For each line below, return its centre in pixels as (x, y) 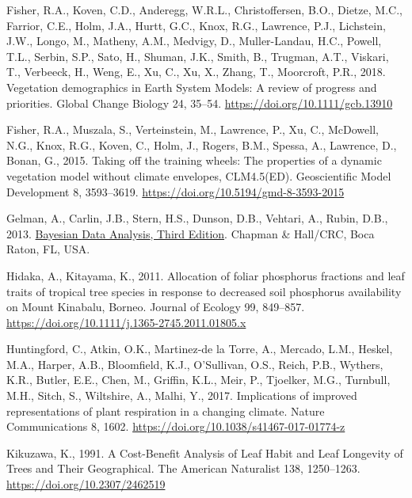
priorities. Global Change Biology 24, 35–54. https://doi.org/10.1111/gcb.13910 (200, 103)
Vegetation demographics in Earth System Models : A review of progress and (192, 87)
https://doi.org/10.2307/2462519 (86, 484)
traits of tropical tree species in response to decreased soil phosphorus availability (204, 291)
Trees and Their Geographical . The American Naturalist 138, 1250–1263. (183, 468)
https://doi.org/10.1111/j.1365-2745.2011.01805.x (126, 322)
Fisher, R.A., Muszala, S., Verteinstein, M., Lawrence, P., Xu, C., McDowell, (193, 129)
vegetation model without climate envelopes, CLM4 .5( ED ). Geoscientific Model (199, 175)
